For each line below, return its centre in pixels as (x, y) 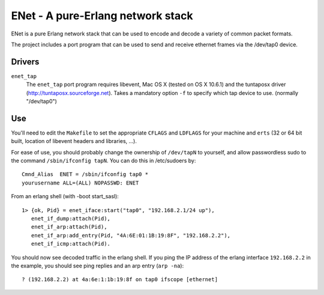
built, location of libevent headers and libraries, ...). (74, 141)
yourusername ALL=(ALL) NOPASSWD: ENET (80, 183)
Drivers (25, 62)
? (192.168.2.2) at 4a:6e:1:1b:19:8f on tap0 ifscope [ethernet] (120, 280)
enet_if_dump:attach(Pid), (71, 219)
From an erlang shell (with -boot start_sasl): (65, 196)
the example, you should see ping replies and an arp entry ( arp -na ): (97, 266)
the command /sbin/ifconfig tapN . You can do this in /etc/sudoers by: (103, 161)
